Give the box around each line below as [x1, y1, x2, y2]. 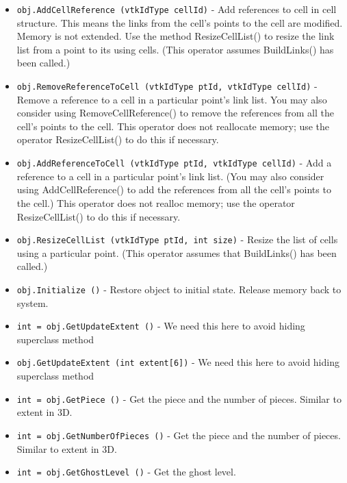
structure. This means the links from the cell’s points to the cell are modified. [16, 15, 343, 29]
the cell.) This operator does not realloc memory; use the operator [16, 195, 295, 210]
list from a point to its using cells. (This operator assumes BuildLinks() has [16, 42, 334, 56]
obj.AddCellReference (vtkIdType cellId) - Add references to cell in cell [16, 2, 337, 16]
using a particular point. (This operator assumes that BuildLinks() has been [16, 245, 337, 260]
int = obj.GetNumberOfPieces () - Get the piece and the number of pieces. [16, 428, 341, 442]
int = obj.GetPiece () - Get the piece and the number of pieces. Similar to [16, 391, 342, 406]
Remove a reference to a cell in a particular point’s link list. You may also [16, 92, 327, 106]
